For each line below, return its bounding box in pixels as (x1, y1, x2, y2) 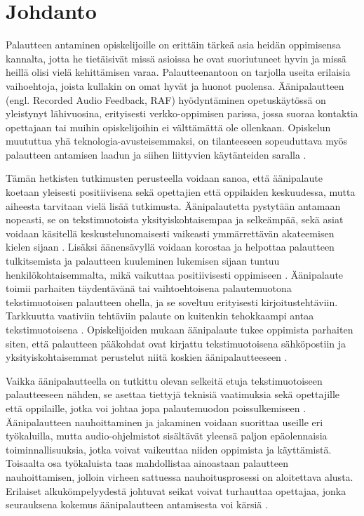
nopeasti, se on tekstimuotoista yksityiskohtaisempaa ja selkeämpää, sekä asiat (6, 212, 344, 227)
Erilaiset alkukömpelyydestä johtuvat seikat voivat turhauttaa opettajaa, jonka (6, 483, 346, 498)
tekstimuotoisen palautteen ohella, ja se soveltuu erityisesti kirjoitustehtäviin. (6, 294, 338, 309)
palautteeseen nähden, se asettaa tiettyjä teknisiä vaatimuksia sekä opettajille (6, 387, 340, 402)
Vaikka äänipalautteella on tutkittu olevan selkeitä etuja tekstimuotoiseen (6, 373, 323, 388)
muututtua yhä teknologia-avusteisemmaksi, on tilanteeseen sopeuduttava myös (6, 133, 347, 148)
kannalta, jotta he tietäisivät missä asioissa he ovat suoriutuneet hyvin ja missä (6, 51, 346, 65)
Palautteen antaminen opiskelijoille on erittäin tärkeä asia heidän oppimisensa (6, 37, 341, 52)
